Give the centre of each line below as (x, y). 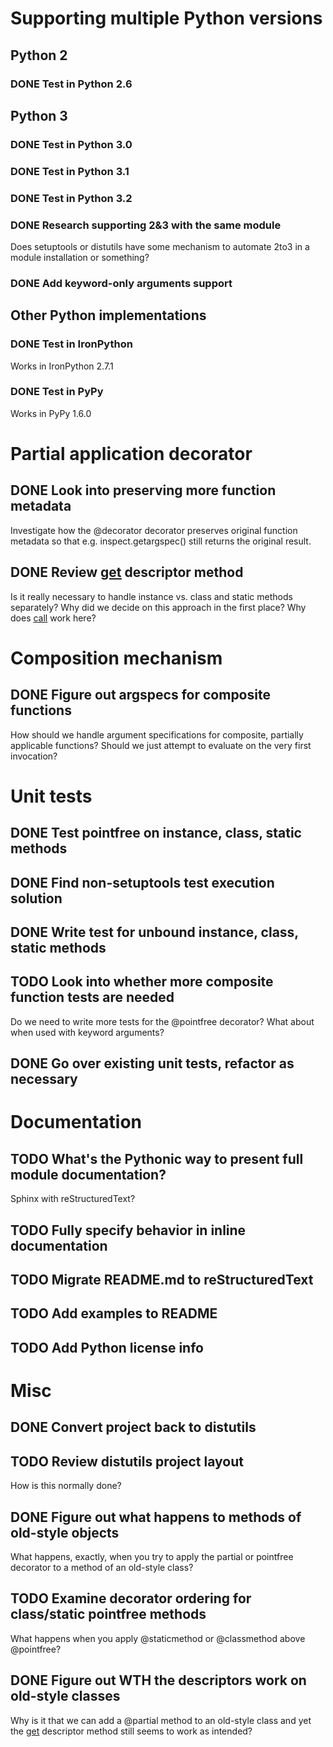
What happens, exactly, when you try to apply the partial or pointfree (152, 1556)
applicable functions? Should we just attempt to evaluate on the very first (161, 745)
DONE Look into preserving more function (143, 490)
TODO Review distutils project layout (127, 1461)
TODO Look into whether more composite (142, 982)
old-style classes (65, 1696)
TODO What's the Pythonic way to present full (157, 1158)
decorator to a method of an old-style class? (102, 1567)
